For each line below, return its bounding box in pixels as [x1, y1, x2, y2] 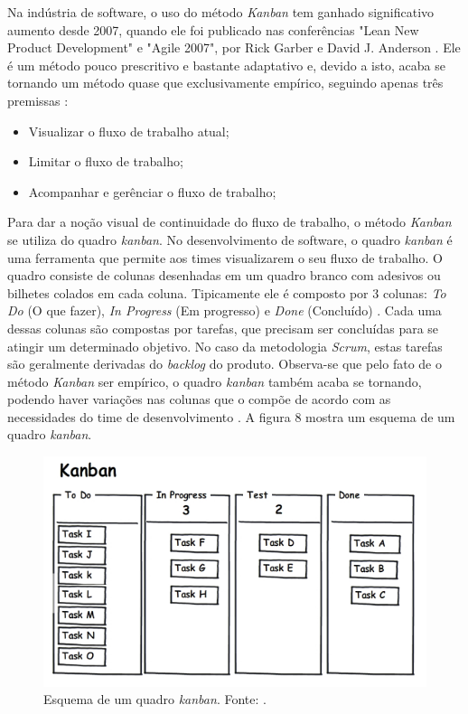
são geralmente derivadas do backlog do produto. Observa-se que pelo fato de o [7, 354, 442, 373]
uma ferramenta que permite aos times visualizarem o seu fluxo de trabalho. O [7, 248, 443, 267]
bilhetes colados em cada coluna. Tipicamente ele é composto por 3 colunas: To [7, 283, 446, 302]
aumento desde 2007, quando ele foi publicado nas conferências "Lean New [7, 20, 419, 39]
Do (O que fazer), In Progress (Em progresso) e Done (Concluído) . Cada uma [7, 301, 442, 320]
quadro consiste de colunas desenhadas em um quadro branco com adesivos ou [7, 266, 441, 285]
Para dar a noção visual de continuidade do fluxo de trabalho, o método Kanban [7, 212, 452, 231]
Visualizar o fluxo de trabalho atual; [28, 121, 229, 140]
